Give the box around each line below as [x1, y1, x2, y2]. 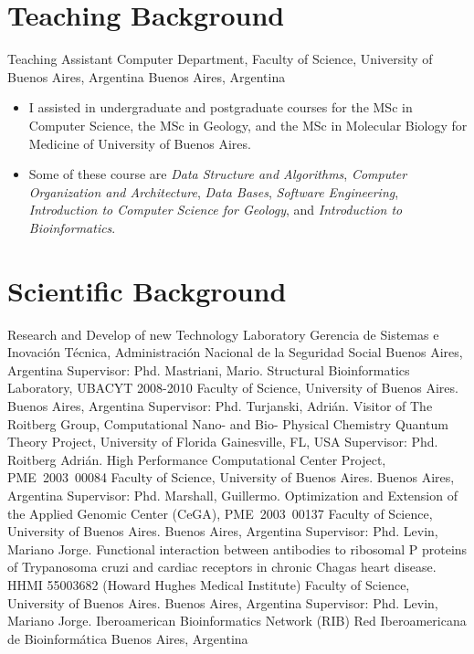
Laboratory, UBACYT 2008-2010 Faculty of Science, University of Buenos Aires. [7, 378, 458, 397]
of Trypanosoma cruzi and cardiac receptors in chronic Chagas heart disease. [7, 557, 437, 576]
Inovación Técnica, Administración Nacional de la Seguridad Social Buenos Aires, [7, 343, 463, 362]
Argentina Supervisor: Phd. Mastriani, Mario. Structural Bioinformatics [7, 360, 410, 379]
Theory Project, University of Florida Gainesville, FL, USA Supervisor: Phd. [7, 432, 438, 451]
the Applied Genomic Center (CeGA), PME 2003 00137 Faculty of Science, [7, 503, 433, 522]
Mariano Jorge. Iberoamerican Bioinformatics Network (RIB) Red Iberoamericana [7, 611, 467, 630]
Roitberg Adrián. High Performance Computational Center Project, [7, 449, 386, 469]
